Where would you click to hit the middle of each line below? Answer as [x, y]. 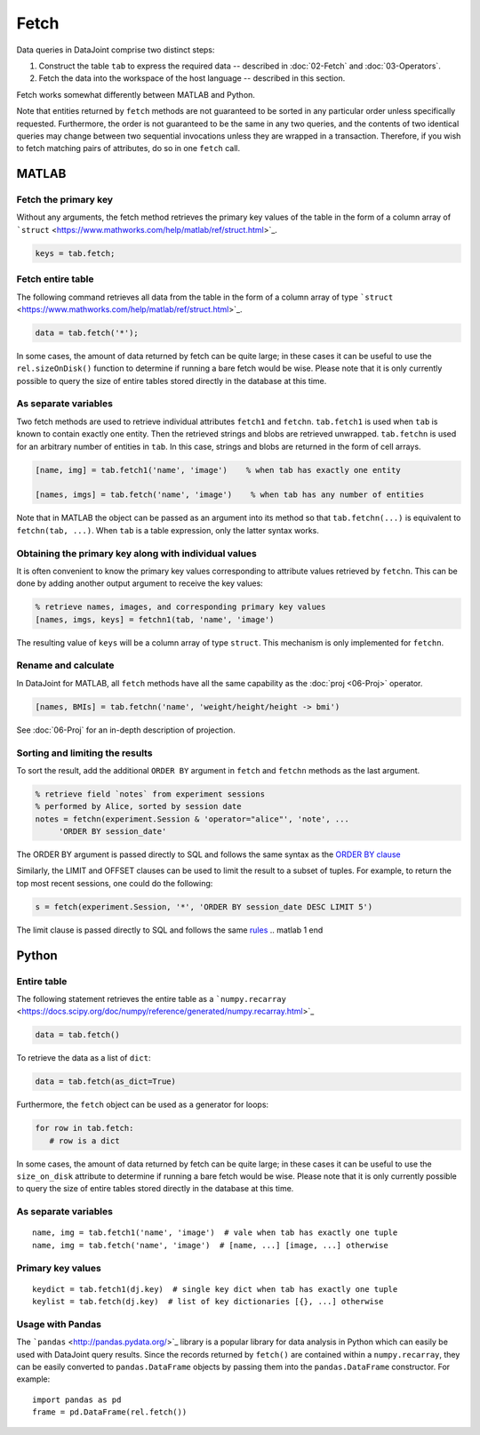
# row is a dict [84, 1141]
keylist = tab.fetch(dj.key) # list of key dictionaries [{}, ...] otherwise [208, 1302]
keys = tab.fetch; [75, 253]
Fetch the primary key [65, 200]
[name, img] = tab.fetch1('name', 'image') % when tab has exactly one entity [218, 470]
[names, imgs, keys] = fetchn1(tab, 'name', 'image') [155, 619]
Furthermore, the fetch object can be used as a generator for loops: [143, 1105]
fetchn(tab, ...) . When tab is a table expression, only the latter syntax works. [168, 530]
